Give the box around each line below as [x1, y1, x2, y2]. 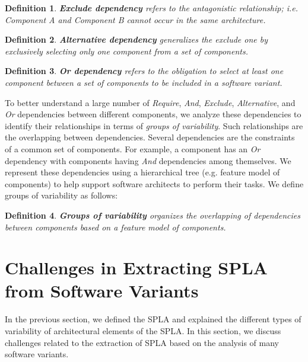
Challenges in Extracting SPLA [5, 255, 268, 280]
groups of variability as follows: [5, 189, 118, 201]
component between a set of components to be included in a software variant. [5, 76, 282, 88]
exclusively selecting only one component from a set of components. [5, 44, 248, 57]
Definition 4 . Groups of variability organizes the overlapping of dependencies [5, 209, 300, 221]
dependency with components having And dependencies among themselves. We [5, 154, 291, 166]
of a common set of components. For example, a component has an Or [5, 142, 261, 155]
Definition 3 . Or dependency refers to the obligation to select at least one [5, 65, 284, 77]
